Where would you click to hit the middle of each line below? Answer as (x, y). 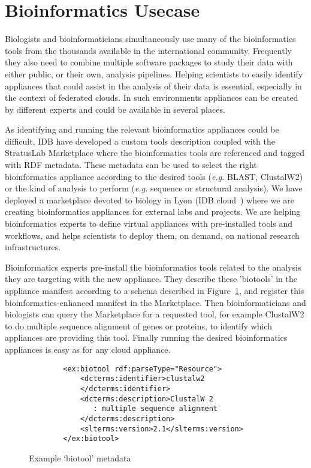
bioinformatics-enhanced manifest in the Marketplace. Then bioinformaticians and (155, 302)
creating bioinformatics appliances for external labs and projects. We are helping (153, 211)
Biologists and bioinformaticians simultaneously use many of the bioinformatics (150, 39)
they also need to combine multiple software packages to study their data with (149, 62)
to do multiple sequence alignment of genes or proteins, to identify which (138, 325)
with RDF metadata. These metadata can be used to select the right (131, 165)
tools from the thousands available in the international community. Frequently (148, 50)
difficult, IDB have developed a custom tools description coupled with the (140, 141)
